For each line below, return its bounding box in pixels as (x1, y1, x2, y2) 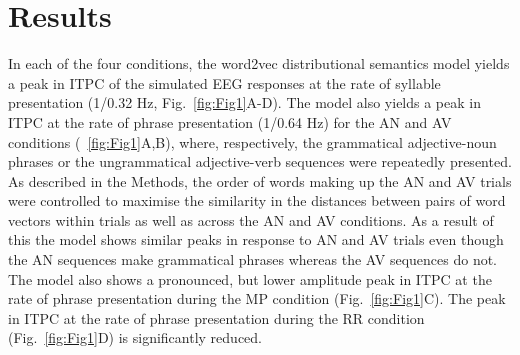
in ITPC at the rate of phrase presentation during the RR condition (8, 307, 425, 328)
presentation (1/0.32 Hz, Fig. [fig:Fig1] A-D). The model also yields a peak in (8, 92, 481, 113)
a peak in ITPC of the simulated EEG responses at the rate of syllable (8, 72, 441, 93)
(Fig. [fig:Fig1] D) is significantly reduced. (8, 327, 262, 348)
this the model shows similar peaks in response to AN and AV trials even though (8, 229, 504, 250)
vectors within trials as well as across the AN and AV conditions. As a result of (8, 209, 494, 230)
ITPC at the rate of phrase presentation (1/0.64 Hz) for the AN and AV (8, 111, 452, 132)
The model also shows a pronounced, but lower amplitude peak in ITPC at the (8, 268, 492, 289)
